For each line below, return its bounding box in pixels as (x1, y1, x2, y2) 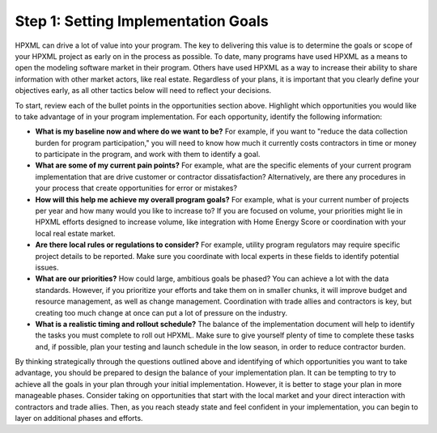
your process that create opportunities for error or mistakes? (35, 183, 238, 193)
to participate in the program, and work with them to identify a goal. (35, 150, 261, 159)
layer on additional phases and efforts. (15, 414, 143, 423)
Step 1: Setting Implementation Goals (15, 12, 269, 30)
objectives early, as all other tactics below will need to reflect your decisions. (15, 86, 272, 96)
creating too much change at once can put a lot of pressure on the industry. (35, 308, 288, 317)
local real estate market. (35, 228, 116, 238)
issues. (35, 262, 60, 272)
